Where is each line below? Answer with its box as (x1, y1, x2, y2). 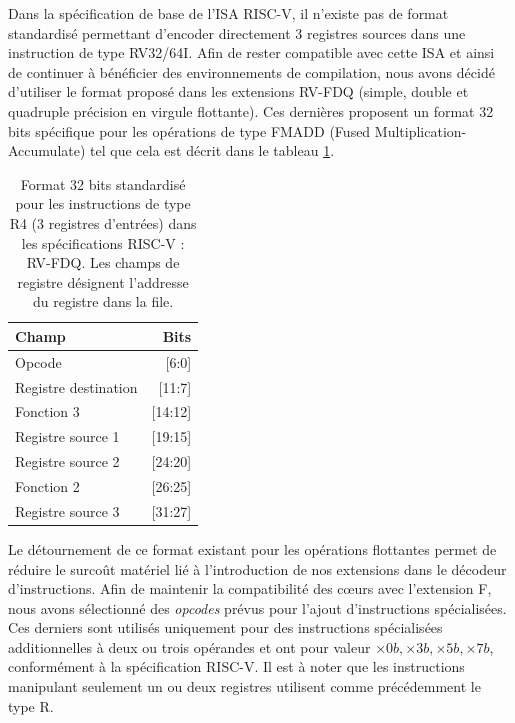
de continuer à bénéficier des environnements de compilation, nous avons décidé (8, 61, 495, 82)
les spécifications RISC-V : (21, 232, 185, 253)
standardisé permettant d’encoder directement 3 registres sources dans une (8, 22, 466, 43)
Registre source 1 (15, 426, 120, 447)
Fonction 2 (15, 475, 80, 496)
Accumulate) (8, 140, 86, 161)
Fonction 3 (15, 401, 80, 422)
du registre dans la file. (32, 291, 174, 312)
